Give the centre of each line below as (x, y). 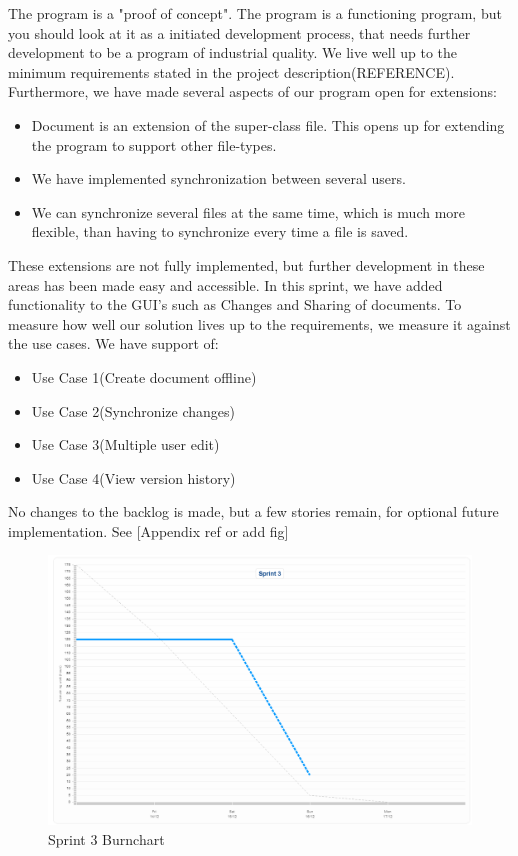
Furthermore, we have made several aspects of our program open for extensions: (252, 91)
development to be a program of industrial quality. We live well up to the (232, 52)
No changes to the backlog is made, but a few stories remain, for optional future (253, 511)
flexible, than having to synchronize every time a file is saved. (220, 231)
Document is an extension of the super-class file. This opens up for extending (268, 124)
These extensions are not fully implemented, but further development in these (246, 264)
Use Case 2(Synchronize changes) (133, 410)
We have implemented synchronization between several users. (218, 178)
